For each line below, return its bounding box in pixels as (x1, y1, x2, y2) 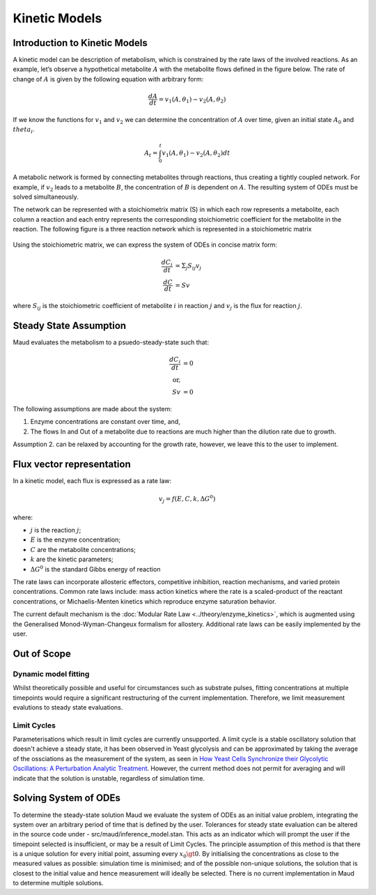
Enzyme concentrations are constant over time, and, (30, 418, 180, 426)
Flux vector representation (13, 458, 132, 470)
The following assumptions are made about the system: (13, 404, 172, 413)
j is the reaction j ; (30, 526, 81, 535)
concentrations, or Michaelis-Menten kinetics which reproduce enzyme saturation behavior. (13, 597, 276, 606)
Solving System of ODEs (13, 792, 121, 804)
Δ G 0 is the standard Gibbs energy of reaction (30, 564, 161, 573)
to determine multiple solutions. (13, 879, 104, 887)
